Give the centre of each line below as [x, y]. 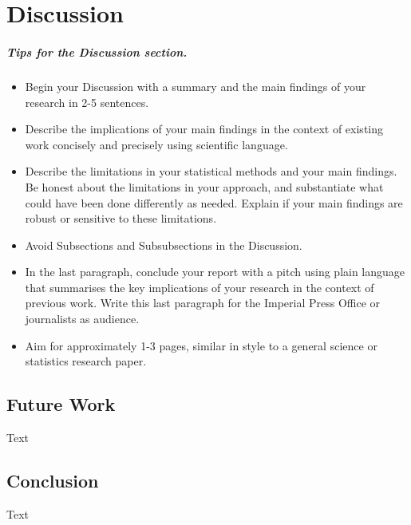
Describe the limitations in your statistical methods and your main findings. [211, 171]
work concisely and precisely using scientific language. [156, 144]
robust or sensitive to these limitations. [121, 218]
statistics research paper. [86, 361]
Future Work [61, 404]
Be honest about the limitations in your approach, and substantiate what [204, 186]
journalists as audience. [82, 319]
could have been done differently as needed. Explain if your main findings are [214, 202]
